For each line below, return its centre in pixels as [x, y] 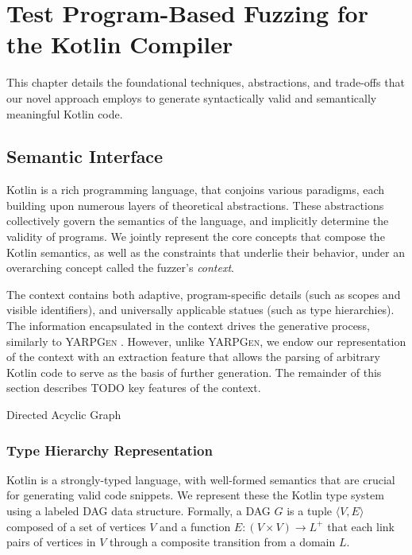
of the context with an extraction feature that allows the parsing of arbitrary [193, 357]
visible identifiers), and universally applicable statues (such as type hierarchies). [200, 310]
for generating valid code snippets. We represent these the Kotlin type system [195, 495]
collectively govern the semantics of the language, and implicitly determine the [198, 221]
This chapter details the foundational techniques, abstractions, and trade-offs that [206, 82]
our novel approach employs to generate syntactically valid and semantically [192, 97]
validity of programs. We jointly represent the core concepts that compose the [196, 237]
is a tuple [310, 511]
